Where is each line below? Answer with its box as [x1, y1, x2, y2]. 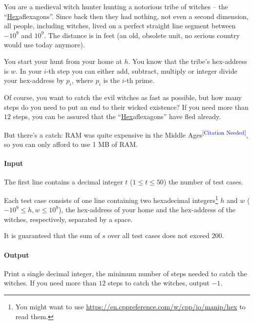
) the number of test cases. [163, 177, 243, 187]
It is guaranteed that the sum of [4, 230, 100, 241]
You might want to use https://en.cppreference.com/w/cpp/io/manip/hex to [15, 301, 246, 311]
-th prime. [124, 75, 155, 85]
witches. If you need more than [4, 278, 97, 288]
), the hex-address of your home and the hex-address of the [58, 204, 236, 215]
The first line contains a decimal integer [4, 177, 123, 187]
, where [71, 75, 93, 85]
